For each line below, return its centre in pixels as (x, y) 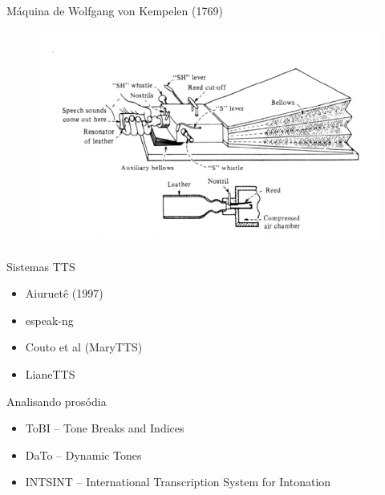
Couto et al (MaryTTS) (84, 347)
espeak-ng (49, 320)
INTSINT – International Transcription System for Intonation (178, 482)
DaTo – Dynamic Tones (83, 454)
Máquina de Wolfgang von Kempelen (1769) (115, 10)
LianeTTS (50, 374)
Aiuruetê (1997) (64, 293)
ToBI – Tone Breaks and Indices (105, 428)
